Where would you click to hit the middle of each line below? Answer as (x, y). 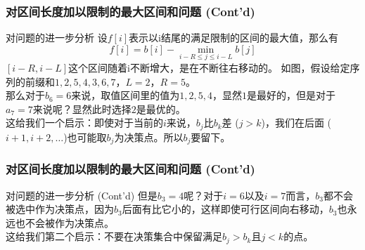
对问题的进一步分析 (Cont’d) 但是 (82, 195)
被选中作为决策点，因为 (60, 209)
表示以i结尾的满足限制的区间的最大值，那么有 (233, 38)
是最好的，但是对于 (292, 95)
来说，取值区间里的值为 (126, 95)
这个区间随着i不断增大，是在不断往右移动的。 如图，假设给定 (209, 68)
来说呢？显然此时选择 (82, 108)
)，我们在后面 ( (296, 123)
